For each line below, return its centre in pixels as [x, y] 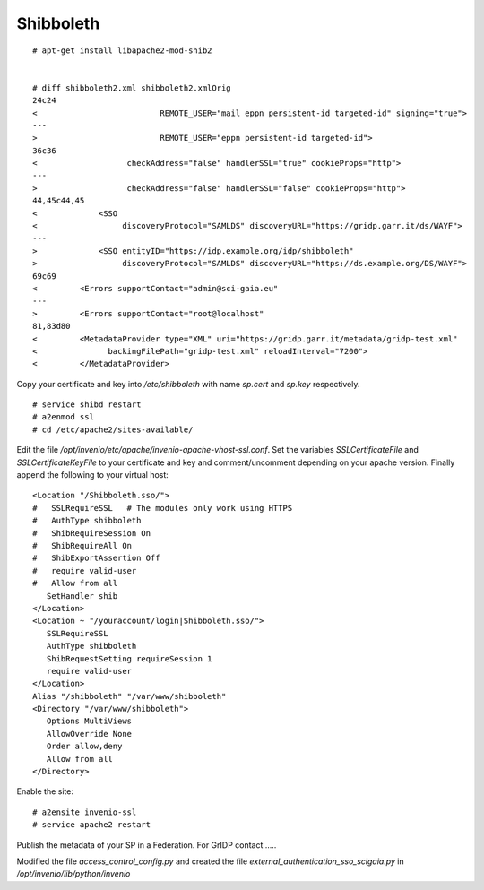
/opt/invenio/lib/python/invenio [73, 874]
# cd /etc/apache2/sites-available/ [113, 429]
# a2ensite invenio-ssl [85, 812]
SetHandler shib [82, 596]
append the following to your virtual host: [93, 475]
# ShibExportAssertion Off [96, 558]
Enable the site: [45, 791]
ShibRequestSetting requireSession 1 [129, 658]
